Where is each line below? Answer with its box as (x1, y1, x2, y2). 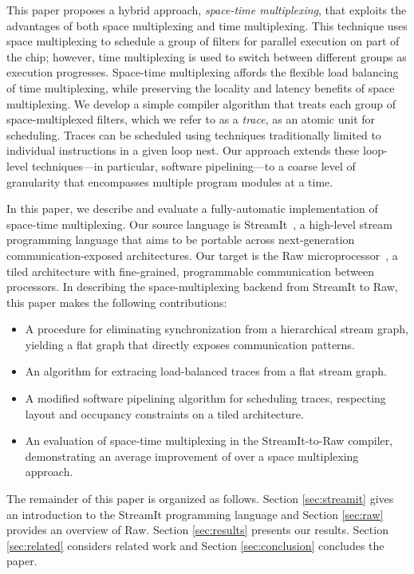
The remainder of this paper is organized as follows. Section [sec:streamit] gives (6, 490, 394, 507)
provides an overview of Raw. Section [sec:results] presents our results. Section (6, 521, 388, 538)
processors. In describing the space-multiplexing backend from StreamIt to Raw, (6, 278, 398, 295)
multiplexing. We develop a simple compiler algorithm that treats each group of (6, 95, 396, 112)
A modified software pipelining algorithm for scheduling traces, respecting (25, 390, 386, 407)
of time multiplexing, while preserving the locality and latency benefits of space (6, 79, 395, 96)
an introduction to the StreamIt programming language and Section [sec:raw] (6, 505, 384, 522)
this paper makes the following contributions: (6, 293, 227, 310)
